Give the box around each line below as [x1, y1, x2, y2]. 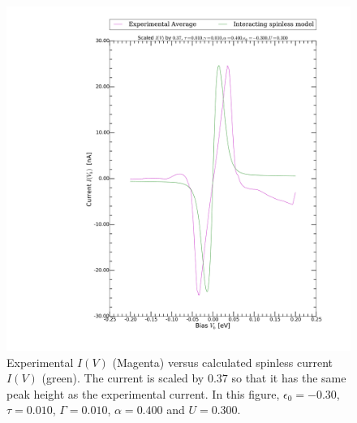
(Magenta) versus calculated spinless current [112, 353, 333, 370]
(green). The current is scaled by [41, 369, 204, 386]
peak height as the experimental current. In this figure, [6, 385, 280, 402]
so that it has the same [231, 369, 346, 386]
